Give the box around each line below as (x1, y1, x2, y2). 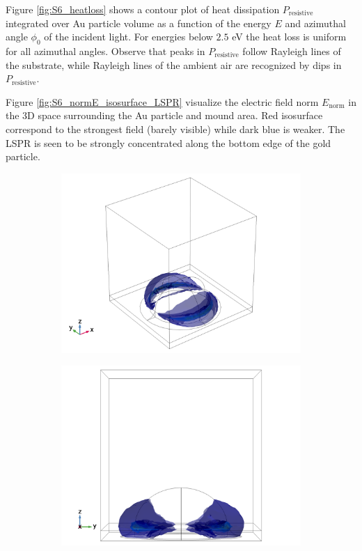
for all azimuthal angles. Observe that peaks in (6, 43, 205, 58)
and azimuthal (285, 15, 346, 30)
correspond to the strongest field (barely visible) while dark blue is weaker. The (6, 121, 345, 136)
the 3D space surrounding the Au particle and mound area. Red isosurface (6, 108, 323, 123)
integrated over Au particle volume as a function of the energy (6, 15, 271, 30)
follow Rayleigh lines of (242, 43, 341, 58)
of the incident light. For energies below (44, 29, 213, 44)
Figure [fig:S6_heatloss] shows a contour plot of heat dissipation (6, 2, 280, 16)
